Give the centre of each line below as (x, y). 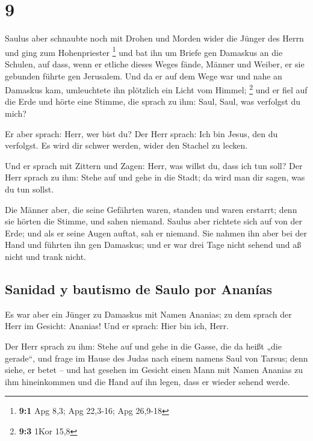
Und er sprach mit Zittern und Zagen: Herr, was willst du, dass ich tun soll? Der (154, 165)
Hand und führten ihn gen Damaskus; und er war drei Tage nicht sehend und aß (153, 245)
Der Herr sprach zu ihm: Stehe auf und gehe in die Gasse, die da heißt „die (143, 346)
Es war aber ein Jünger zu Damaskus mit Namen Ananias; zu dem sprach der (148, 314)
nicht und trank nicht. (46, 256)
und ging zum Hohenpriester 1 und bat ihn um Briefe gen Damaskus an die (144, 51)
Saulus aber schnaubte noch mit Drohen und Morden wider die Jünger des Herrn (154, 38)
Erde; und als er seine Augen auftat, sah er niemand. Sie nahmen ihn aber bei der (156, 233)
